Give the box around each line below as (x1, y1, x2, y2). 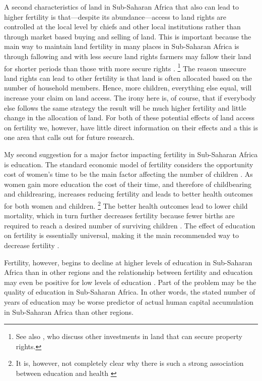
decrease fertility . (4, 240, 59, 250)
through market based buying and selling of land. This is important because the (4, 31, 251, 41)
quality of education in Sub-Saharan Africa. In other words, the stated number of (4, 287, 255, 297)
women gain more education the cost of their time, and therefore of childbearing (4, 178, 252, 189)
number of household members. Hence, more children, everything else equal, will (4, 82, 252, 93)
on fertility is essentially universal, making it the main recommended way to (4, 230, 239, 241)
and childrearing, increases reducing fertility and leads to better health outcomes (4, 188, 253, 199)
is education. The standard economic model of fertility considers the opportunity (4, 159, 253, 169)
